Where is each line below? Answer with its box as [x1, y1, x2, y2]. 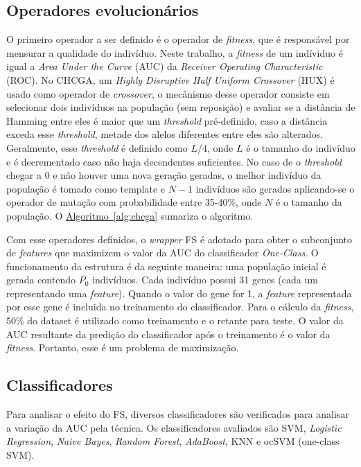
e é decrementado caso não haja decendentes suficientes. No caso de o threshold [6, 154, 342, 168]
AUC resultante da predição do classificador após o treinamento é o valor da [6, 326, 331, 341]
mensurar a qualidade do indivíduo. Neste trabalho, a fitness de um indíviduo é [6, 45, 343, 60]
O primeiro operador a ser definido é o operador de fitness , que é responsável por [6, 32, 350, 46]
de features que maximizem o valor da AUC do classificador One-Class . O [6, 245, 319, 260]
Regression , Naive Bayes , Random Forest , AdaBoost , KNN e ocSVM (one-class [6, 434, 340, 448]
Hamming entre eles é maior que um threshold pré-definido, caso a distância [6, 113, 328, 127]
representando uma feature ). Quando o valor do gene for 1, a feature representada [6, 285, 352, 300]
